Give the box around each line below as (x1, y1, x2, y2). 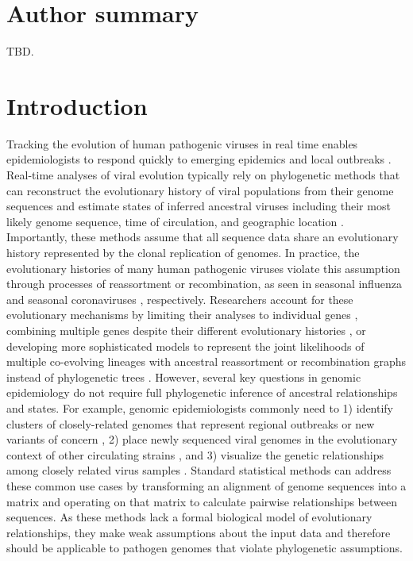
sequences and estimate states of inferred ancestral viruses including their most (6, 198, 391, 214)
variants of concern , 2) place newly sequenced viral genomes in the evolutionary (6, 431, 398, 448)
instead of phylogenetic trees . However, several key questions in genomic (6, 368, 361, 385)
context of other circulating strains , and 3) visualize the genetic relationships (6, 446, 384, 463)
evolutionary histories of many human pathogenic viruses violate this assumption (6, 259, 400, 276)
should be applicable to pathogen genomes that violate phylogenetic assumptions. (6, 540, 403, 556)
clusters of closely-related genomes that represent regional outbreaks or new (6, 415, 375, 432)
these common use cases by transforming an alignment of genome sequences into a (6, 477, 407, 494)
